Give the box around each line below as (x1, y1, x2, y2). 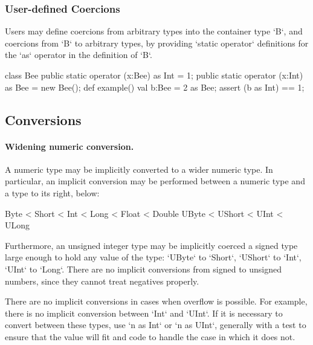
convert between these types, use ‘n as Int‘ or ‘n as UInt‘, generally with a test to (5, 318, 306, 331)
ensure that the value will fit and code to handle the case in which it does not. (5, 330, 295, 343)
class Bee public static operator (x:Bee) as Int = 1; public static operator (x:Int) (5, 69, 303, 81)
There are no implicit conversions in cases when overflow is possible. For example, (5, 295, 308, 308)
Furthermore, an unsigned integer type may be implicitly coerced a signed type (5, 239, 298, 251)
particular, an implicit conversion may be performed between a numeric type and (5, 175, 305, 187)
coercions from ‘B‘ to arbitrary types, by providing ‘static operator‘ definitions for (5, 36, 309, 49)
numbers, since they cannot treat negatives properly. (5, 274, 199, 287)
